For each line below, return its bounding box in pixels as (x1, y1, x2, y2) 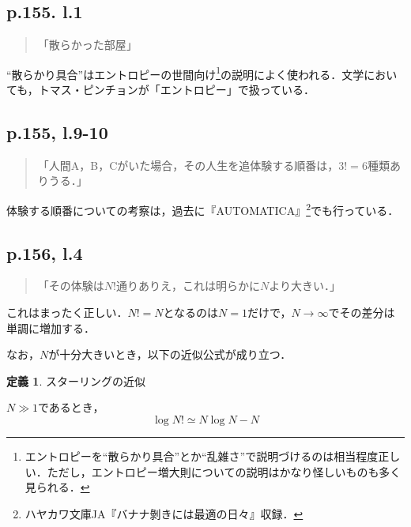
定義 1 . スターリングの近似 (6, 372, 145, 389)
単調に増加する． (6, 319, 95, 336)
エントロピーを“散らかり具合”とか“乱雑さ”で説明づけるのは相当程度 (25, 448, 379, 465)
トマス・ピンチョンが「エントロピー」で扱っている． (38, 81, 315, 98)
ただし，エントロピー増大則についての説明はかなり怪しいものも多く (47, 463, 402, 480)
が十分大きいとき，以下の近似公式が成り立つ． (48, 346, 292, 363)
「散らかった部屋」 (37, 36, 138, 53)
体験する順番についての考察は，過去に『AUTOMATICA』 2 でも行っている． (6, 200, 399, 218)
